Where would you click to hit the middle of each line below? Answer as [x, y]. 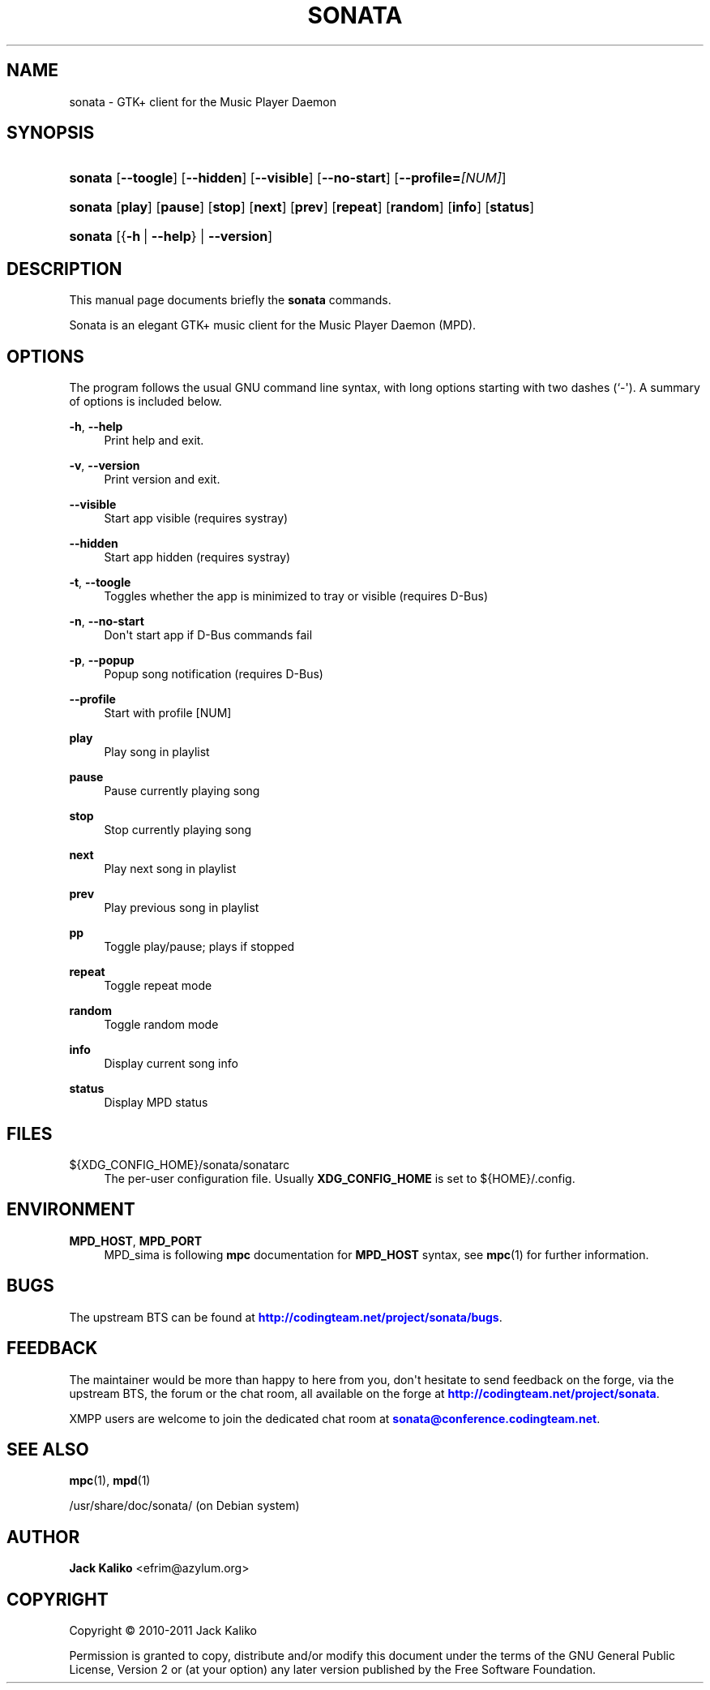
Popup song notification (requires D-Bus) [214, 674]
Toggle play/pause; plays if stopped [199, 947]
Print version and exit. [162, 479]
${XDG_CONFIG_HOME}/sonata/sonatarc [180, 1164]
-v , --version [105, 466]
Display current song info [171, 1064]
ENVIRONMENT [71, 1210]
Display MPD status [156, 1103]
